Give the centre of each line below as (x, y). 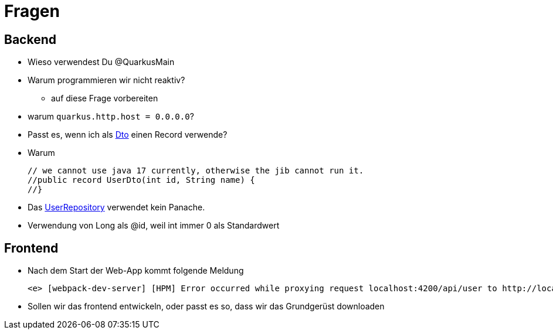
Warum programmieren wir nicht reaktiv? (106, 80)
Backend (30, 39)
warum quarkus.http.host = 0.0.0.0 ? (111, 117)
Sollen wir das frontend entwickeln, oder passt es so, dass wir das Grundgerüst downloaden (206, 306)
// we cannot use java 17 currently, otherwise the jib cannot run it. (196, 171)
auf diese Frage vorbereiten (105, 98)
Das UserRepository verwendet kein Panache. (116, 207)
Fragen (32, 11)
